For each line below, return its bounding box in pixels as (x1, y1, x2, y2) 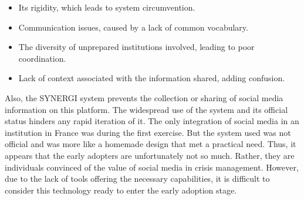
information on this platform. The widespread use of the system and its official (5, 103, 288, 115)
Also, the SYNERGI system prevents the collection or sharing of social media (5, 91, 283, 104)
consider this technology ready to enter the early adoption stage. (5, 184, 237, 196)
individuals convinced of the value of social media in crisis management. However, (5, 161, 299, 173)
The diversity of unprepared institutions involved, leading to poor (18, 41, 255, 53)
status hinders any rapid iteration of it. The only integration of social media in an (5, 115, 299, 127)
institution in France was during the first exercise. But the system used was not (5, 126, 291, 138)
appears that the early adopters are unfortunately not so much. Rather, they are (5, 149, 295, 161)
